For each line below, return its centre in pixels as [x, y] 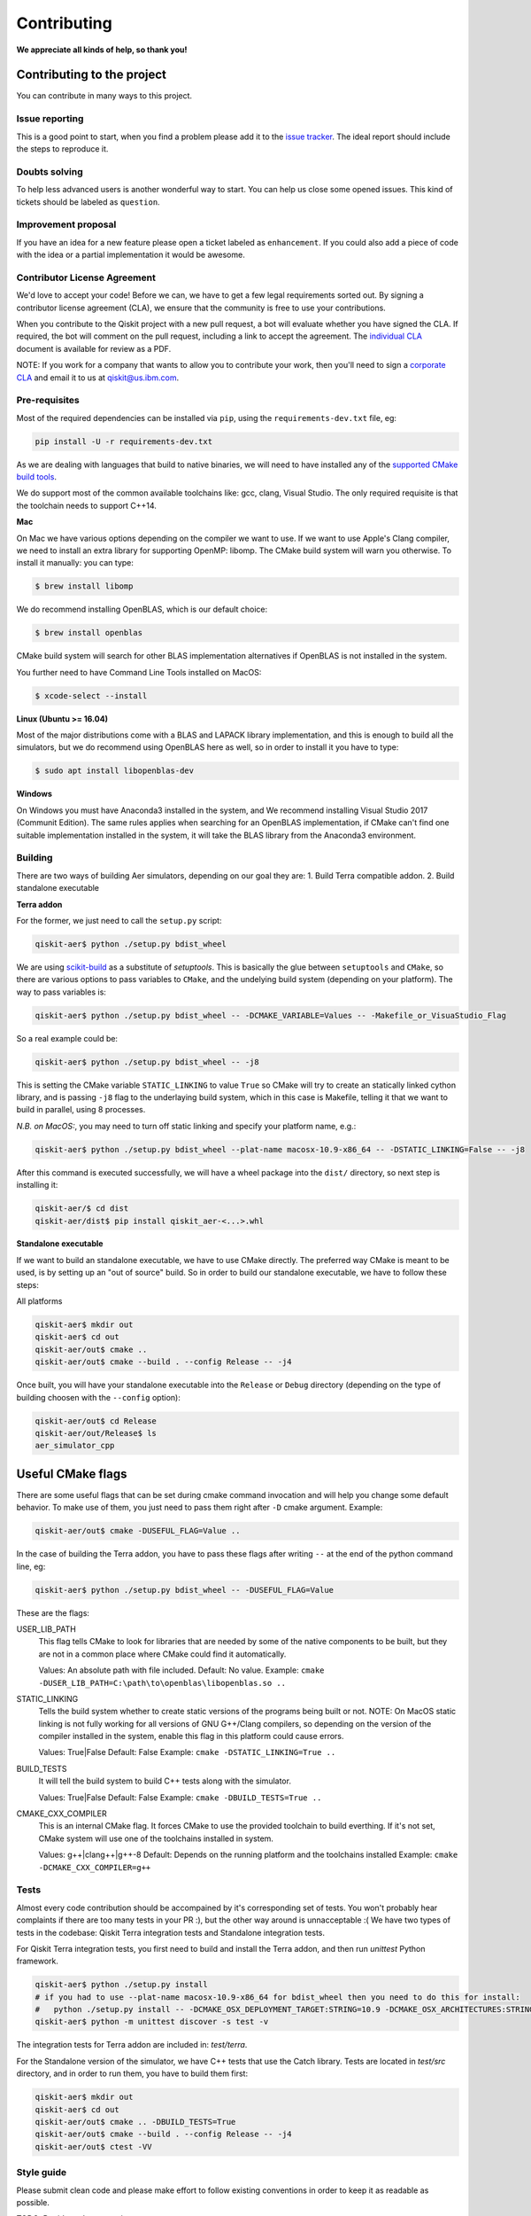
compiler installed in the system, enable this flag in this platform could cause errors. [191, 1736]
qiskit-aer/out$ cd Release [96, 1421]
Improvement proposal [66, 224]
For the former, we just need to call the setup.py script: [119, 920]
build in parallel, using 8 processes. [81, 1110]
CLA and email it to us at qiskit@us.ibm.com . [98, 378]
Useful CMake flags [72, 1474]
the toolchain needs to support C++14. [86, 505]
